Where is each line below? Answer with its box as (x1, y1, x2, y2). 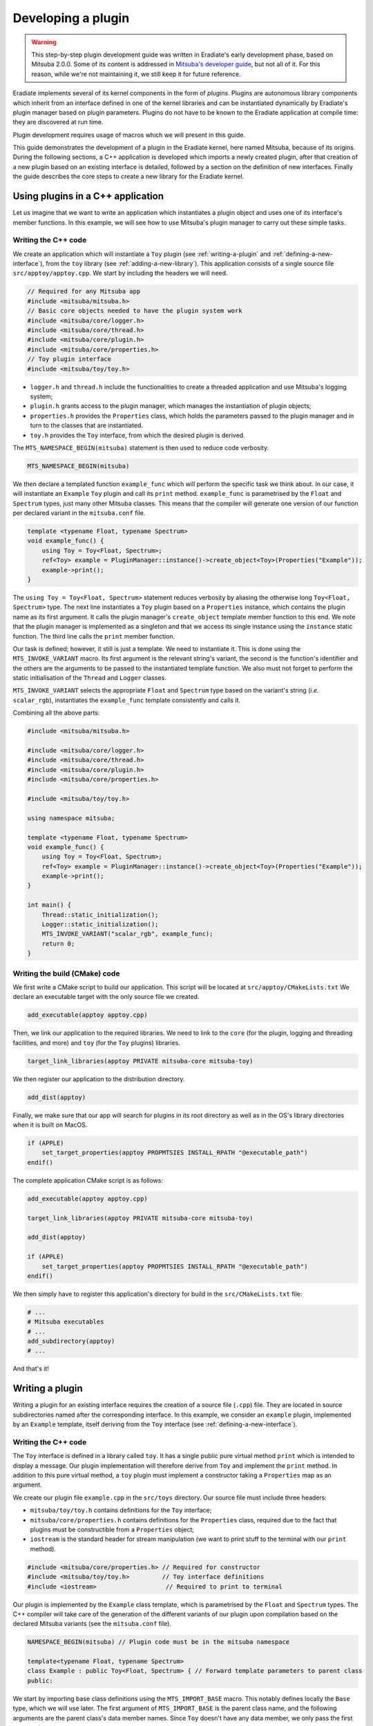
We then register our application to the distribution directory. (12, 1074, 185, 1083)
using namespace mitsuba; (27, 814, 115, 822)
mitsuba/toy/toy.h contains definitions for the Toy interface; (30, 1506, 212, 1515)
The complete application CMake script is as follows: (12, 1176, 164, 1184)
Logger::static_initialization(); (41, 920, 159, 929)
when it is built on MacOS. (12, 1121, 88, 1129)
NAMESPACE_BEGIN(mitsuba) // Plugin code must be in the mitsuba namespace (27, 1638, 290, 1646)
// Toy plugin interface (27, 356, 112, 363)
